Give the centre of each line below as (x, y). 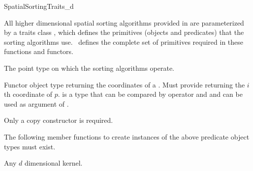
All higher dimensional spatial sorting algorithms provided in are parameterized (124, 22)
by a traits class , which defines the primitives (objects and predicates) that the (124, 32)
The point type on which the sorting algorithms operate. (89, 68)
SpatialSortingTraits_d (39, 6)
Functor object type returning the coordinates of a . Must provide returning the (125, 84)
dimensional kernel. (53, 163)
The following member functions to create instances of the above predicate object (127, 136)
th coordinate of (28, 94)
